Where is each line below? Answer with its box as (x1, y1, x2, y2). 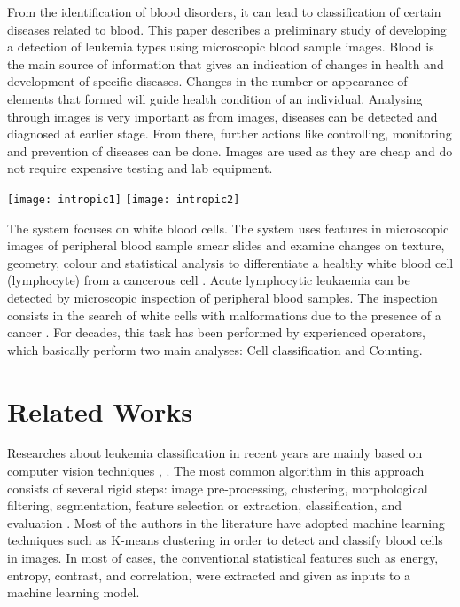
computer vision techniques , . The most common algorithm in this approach (7, 461, 425, 480)
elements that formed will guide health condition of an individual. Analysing (7, 89, 423, 107)
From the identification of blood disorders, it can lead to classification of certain (7, 3, 441, 20)
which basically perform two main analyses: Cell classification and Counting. (7, 340, 423, 359)
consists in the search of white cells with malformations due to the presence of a (7, 305, 441, 324)
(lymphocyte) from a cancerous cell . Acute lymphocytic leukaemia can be (7, 271, 410, 289)
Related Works (7, 392, 193, 429)
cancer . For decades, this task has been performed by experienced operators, (7, 323, 425, 342)
